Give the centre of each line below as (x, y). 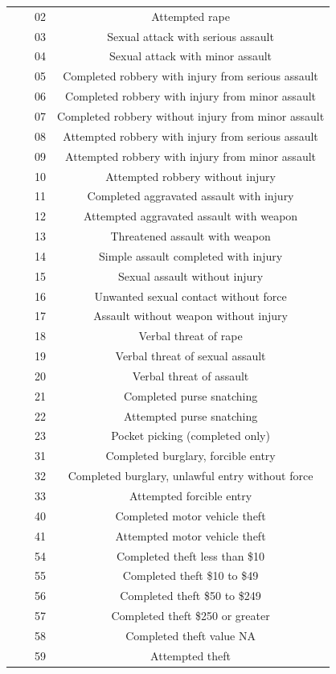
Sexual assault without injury (191, 275)
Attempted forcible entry (191, 495)
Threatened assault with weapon (191, 236)
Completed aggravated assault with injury (191, 196)
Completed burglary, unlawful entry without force (191, 476)
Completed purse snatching (191, 395)
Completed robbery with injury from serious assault (191, 76)
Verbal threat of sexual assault (191, 356)
